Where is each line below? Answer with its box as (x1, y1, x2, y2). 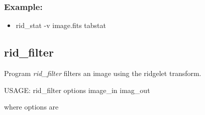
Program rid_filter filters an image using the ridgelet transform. (4, 68, 201, 78)
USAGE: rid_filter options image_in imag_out (4, 84, 150, 95)
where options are (4, 101, 59, 112)
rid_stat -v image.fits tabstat (16, 20, 106, 30)
